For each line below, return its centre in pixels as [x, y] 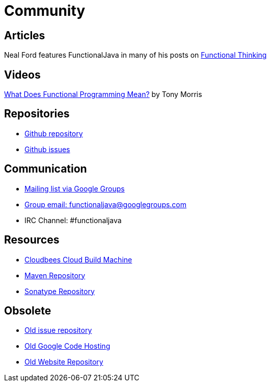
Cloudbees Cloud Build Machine [78, 259]
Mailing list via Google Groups [75, 188]
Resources [32, 240]
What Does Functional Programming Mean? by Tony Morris [103, 94]
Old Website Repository [64, 362]
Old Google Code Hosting [67, 346]
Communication [46, 169]
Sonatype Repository [60, 291]
